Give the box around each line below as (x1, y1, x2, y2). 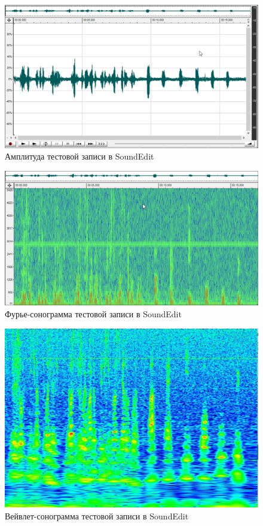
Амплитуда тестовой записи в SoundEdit (5, 150, 154, 163)
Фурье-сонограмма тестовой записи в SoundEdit (5, 307, 182, 320)
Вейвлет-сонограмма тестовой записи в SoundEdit (5, 510, 189, 522)
